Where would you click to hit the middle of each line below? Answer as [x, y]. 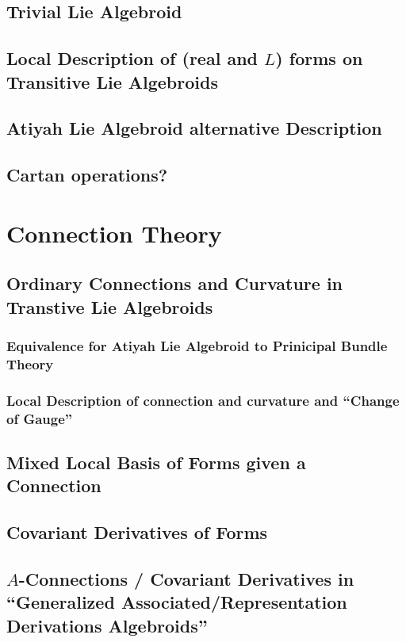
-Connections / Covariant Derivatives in [186, 578]
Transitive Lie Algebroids [112, 81]
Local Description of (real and [132, 58]
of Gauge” [40, 418]
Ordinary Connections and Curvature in [175, 283]
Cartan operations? [87, 175]
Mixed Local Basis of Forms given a [156, 462]
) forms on [319, 58]
